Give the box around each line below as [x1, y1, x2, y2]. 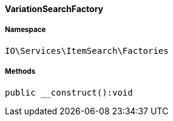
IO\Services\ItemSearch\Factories [5, 45, 169, 56]
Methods [5, 67, 36, 76]
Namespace [5, 25, 46, 34]
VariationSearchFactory [5, 4, 104, 14]
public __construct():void [5, 87, 133, 97]
